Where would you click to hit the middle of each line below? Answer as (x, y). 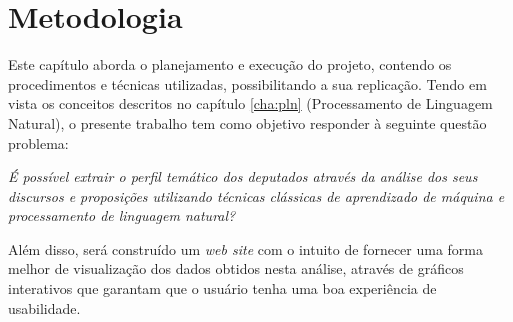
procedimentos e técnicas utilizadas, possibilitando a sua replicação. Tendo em (247, 83)
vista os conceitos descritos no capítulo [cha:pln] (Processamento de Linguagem (250, 103)
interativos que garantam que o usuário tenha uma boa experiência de (222, 288)
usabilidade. (44, 307)
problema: (38, 142)
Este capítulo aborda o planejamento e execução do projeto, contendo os (230, 64)
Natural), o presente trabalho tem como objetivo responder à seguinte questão (247, 122)
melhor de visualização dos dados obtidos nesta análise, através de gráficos (236, 268)
